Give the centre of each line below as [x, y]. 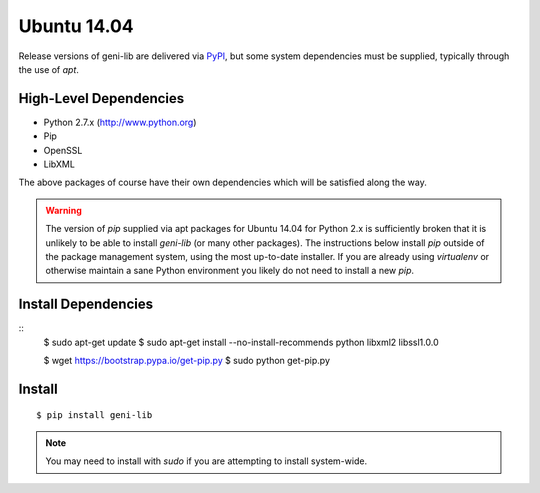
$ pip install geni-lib [94, 415]
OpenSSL [63, 150]
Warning [63, 210]
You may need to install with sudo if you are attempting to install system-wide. [206, 461]
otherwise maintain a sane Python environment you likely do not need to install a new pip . [230, 271]
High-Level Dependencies [101, 98]
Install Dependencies [86, 304]
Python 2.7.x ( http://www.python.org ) [120, 122]
